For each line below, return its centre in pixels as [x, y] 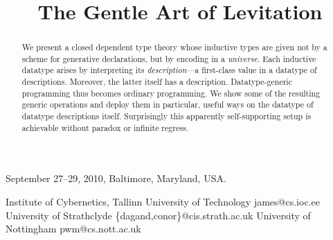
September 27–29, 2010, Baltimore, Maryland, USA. [116, 178]
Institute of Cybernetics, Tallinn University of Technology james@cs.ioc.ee [163, 202]
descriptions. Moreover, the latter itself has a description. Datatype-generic [157, 82]
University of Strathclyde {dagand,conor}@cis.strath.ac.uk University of [158, 215]
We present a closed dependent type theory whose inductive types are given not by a [174, 47]
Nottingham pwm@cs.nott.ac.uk [73, 229]
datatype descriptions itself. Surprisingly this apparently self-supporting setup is [166, 116]
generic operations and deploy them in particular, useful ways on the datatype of [168, 104]
